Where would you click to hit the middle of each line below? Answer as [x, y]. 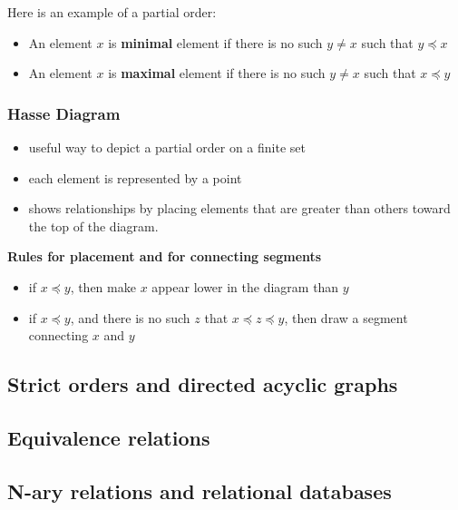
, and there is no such [130, 317]
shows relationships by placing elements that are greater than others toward [239, 208]
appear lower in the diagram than [245, 286]
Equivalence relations [109, 437]
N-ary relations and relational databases [200, 490]
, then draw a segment [346, 317]
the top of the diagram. [93, 226]
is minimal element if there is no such [215, 42]
